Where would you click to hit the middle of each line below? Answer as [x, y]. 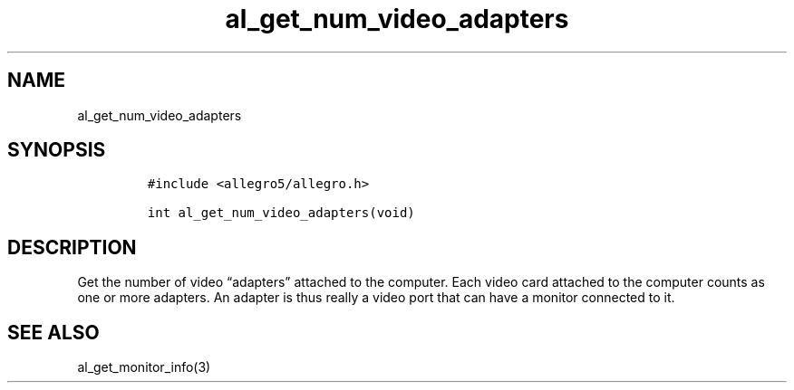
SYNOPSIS [57, 150]
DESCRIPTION [72, 247]
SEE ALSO [53, 332]
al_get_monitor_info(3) [144, 367]
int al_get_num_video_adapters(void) [281, 213]
